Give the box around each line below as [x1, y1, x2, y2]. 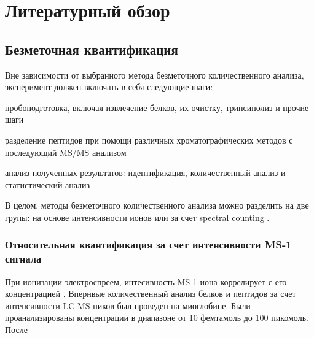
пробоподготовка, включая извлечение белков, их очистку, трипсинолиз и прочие [5, 101, 309, 113]
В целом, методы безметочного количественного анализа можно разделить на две [5, 199, 309, 212]
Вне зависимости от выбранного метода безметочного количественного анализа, [5, 68, 304, 81]
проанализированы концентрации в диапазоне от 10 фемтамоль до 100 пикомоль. [5, 311, 308, 324]
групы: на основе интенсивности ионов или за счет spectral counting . [5, 210, 270, 223]
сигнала [5, 251, 42, 266]
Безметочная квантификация [5, 39, 178, 58]
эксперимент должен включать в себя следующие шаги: [5, 80, 213, 93]
